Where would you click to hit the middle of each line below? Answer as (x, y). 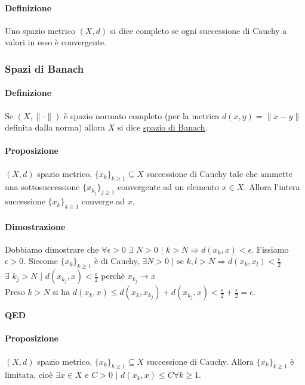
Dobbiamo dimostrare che (52, 249)
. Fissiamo (270, 249)
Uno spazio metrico (40, 30)
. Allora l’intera (272, 187)
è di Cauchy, (117, 261)
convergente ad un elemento (169, 187)
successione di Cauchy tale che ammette (219, 173)
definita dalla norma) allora (55, 127)
